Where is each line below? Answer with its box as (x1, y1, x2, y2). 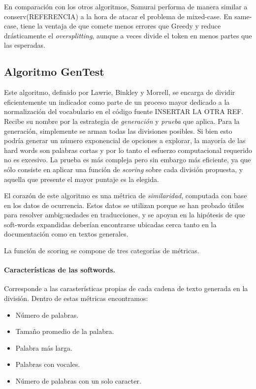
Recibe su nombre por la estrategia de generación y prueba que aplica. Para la (4, 116, 240, 126)
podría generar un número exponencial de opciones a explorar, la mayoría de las (4, 135, 246, 146)
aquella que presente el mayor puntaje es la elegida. (4, 174, 159, 184)
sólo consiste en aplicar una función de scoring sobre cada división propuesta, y (4, 164, 243, 174)
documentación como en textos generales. (4, 229, 128, 239)
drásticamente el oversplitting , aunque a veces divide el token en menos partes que (4, 30, 252, 40)
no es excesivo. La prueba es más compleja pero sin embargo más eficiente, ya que (4, 154, 251, 165)
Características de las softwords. (4, 265, 116, 275)
